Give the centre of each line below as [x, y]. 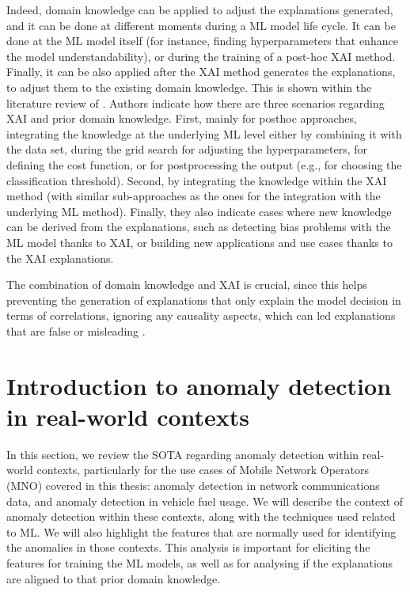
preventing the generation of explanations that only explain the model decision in [204, 300]
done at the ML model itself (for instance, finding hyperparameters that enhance [202, 41]
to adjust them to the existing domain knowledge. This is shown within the [189, 87]
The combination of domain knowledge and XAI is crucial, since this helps [187, 285]
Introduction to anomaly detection [199, 385]
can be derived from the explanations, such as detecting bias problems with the [199, 227]
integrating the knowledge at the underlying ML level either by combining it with [204, 133]
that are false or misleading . [76, 330]
